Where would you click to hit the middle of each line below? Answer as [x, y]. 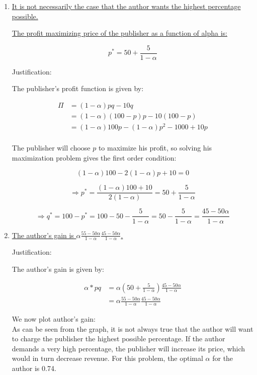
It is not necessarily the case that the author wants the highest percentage [126, 6]
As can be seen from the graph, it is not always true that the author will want [133, 328]
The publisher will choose [51, 148]
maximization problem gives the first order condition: [94, 157]
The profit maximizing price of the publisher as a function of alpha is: [119, 33]
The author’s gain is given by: [58, 269]
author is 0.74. [34, 368]
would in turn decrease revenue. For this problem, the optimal [107, 358]
